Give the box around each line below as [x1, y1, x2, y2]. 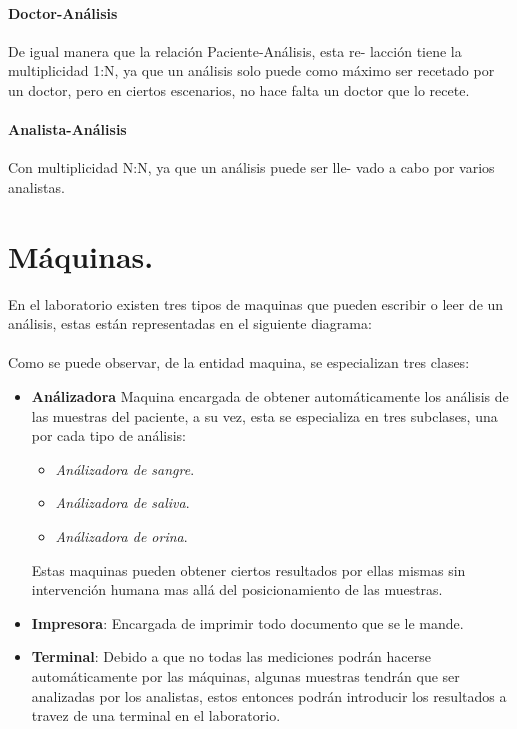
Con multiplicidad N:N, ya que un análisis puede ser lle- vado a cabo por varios [8, 157, 495, 178]
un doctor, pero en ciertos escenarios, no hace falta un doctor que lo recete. [8, 79, 470, 100]
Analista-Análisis [8, 119, 127, 140]
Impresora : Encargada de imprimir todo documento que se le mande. [31, 612, 464, 633]
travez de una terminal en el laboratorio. [31, 705, 281, 726]
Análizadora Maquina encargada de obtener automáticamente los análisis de [31, 386, 509, 407]
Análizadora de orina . [55, 526, 188, 547]
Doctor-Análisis [8, 2, 118, 23]
